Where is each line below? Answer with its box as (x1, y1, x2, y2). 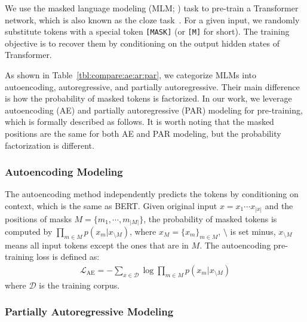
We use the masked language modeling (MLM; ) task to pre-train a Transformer (5, 2, 299, 14)
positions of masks (5, 212, 72, 225)
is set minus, (230, 225, 276, 238)
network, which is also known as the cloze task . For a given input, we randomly (5, 13, 300, 26)
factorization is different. (5, 139, 94, 151)
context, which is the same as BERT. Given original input (5, 200, 217, 211)
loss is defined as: (36, 250, 100, 263)
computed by (5, 225, 53, 238)
